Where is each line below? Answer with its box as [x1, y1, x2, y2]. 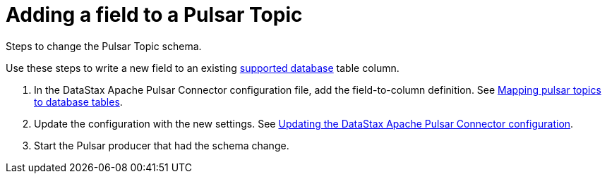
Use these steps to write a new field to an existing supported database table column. [6, 61, 399, 74]
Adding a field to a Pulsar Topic [6, 3, 303, 27]
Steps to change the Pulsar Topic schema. [6, 39, 202, 52]
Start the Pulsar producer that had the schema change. [34, 139, 289, 152]
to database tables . [34, 95, 123, 108]
